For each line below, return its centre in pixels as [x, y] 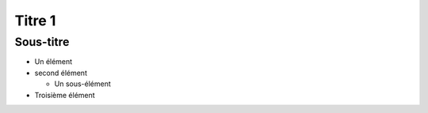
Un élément [53, 62]
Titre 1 [35, 21]
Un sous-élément [82, 84]
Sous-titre [42, 42]
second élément [61, 73]
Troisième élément [65, 95]
